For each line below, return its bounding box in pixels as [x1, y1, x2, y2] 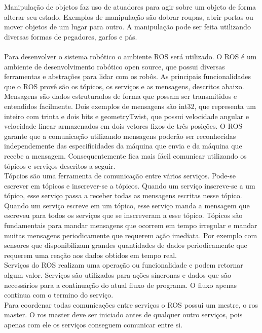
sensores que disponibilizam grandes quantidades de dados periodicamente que [4, 240, 247, 250]
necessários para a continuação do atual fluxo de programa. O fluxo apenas [4, 279, 237, 290]
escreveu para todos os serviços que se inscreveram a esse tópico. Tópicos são [4, 210, 243, 220]
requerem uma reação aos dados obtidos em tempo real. [4, 249, 177, 260]
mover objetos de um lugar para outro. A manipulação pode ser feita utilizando [4, 21, 251, 32]
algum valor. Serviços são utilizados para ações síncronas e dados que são [4, 270, 231, 280]
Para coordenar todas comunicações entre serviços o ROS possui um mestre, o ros [4, 299, 258, 310]
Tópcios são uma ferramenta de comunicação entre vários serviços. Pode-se [4, 170, 236, 181]
